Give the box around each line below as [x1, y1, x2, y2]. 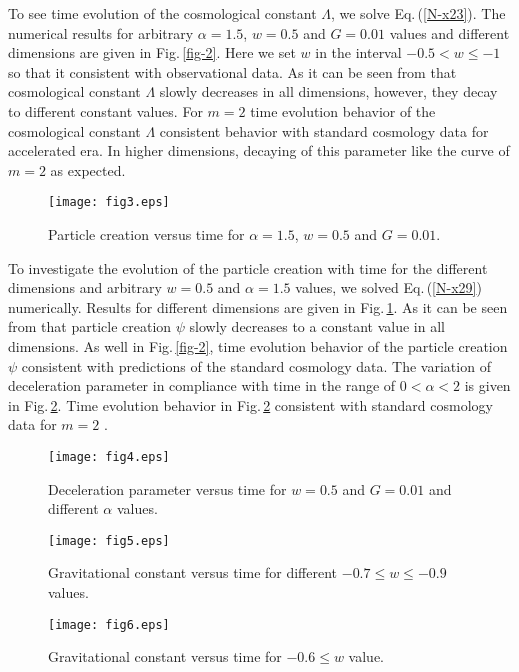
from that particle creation [8, 316, 172, 337]
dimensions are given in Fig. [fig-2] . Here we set [8, 42, 296, 63]
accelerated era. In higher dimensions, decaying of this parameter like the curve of [8, 140, 510, 161]
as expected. [50, 159, 126, 180]
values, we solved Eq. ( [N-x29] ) [295, 277, 482, 298]
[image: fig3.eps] [48, 195, 170, 210]
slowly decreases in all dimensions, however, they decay [159, 81, 498, 102]
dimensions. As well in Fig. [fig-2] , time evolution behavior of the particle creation [8, 335, 508, 356]
